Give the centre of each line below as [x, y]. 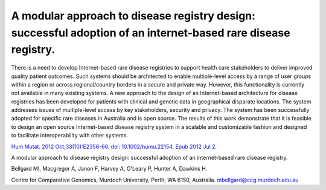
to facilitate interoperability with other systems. [69, 136]
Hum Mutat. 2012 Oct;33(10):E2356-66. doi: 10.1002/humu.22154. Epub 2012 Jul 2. [114, 146]
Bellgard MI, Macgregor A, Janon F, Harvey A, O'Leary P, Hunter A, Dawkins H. [109, 169]
